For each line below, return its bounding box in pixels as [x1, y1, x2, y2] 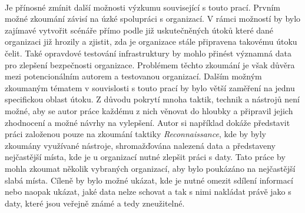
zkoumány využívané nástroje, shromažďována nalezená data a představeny [5, 139, 276, 151]
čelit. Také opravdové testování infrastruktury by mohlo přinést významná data [5, 46, 291, 59]
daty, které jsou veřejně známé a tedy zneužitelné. [5, 197, 185, 209]
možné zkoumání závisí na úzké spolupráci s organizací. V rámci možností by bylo [5, 12, 301, 25]
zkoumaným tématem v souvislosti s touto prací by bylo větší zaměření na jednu [5, 81, 295, 94]
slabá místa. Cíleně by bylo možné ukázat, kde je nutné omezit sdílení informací [5, 174, 293, 186]
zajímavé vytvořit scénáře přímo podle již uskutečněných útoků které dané [5, 24, 274, 36]
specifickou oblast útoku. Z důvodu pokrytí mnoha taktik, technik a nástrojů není [5, 93, 300, 105]
